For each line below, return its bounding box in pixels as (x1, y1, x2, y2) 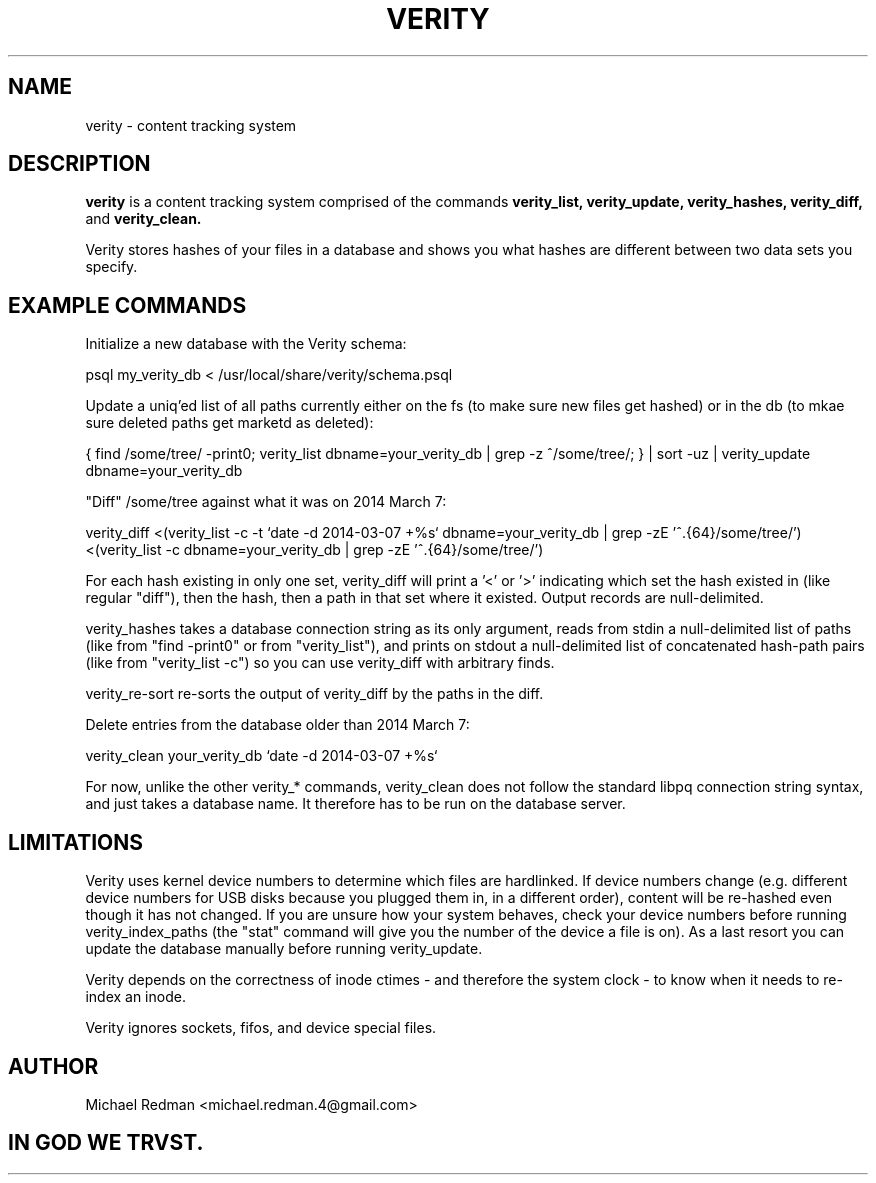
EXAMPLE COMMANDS (8, 292, 247, 318)
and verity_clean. (85, 210, 202, 228)
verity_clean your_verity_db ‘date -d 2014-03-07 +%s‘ (85, 747, 438, 765)
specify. (85, 258, 138, 276)
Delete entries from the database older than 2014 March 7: (85, 716, 470, 734)
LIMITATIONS (8, 829, 144, 855)
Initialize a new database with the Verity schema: (85, 335, 407, 353)
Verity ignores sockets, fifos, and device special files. (85, 1019, 437, 1037)
